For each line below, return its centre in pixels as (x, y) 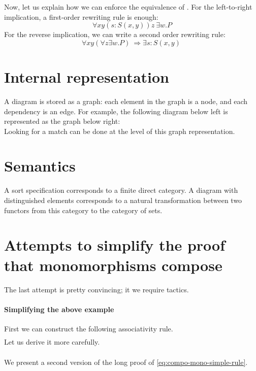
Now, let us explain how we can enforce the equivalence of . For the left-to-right (128, 7)
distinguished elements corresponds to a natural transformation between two (123, 200)
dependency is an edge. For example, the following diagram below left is (116, 111)
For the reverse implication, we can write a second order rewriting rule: (115, 34)
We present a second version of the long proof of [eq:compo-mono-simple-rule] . (126, 362)
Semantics (40, 166)
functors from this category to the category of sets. (83, 210)
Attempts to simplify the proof (115, 245)
